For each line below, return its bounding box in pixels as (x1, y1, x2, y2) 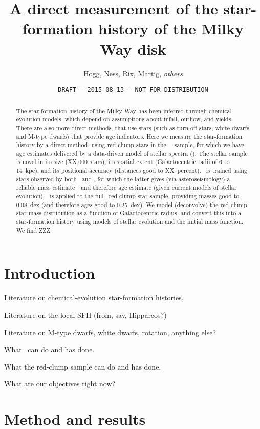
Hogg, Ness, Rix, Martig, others (83, 68, 183, 78)
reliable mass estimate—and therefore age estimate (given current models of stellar (16, 183, 237, 192)
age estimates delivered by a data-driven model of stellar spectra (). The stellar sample (16, 149, 248, 157)
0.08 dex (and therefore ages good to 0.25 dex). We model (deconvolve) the (16, 200, 219, 209)
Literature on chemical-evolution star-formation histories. (4, 292, 184, 303)
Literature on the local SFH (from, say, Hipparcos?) (4, 309, 167, 320)
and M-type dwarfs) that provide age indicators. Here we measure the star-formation (16, 132, 243, 140)
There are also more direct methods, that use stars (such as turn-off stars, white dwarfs (16, 123, 249, 132)
